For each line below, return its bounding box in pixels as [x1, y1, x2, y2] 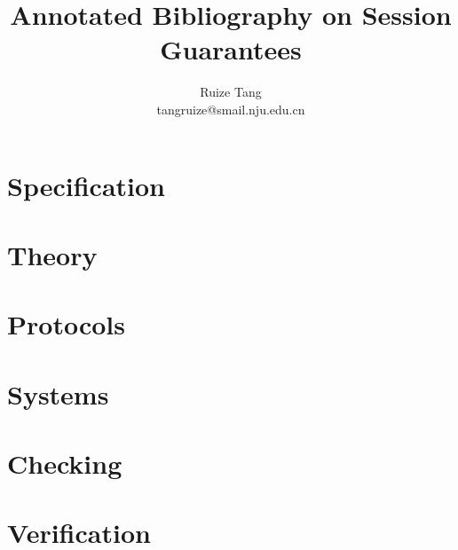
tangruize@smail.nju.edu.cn [156, 99, 305, 118]
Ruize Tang [200, 82, 262, 101]
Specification [7, 167, 165, 203]
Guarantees [160, 31, 302, 67]
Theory [7, 236, 98, 272]
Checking [7, 445, 122, 481]
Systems [7, 375, 109, 412]
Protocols [7, 306, 125, 342]
